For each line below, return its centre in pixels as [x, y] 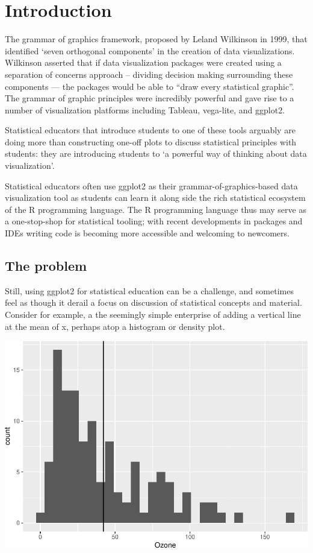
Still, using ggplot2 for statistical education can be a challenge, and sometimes [149, 290]
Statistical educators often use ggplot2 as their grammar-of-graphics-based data [151, 185]
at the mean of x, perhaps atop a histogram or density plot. [115, 326]
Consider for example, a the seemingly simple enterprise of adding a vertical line [153, 314]
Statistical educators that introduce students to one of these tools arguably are [150, 130]
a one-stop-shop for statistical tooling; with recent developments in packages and [154, 221]
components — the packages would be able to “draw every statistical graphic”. [150, 86]
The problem [46, 266]
